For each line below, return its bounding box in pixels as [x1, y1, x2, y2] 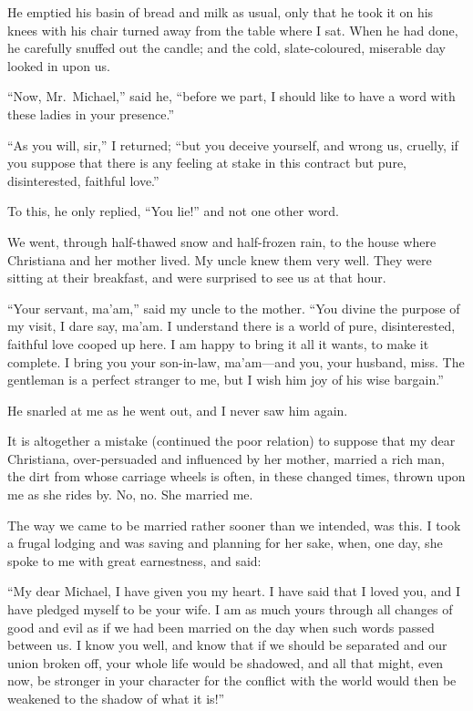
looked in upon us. [7, 56, 110, 75]
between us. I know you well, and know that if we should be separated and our [7, 635, 447, 654]
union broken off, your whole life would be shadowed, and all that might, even [7, 653, 444, 672]
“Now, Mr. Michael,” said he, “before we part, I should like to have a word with [7, 87, 456, 106]
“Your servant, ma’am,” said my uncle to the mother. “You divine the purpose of [7, 298, 460, 317]
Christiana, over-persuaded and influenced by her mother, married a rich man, [7, 448, 446, 468]
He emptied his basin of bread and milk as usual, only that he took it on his [7, 3, 434, 21]
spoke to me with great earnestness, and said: [7, 551, 262, 570]
